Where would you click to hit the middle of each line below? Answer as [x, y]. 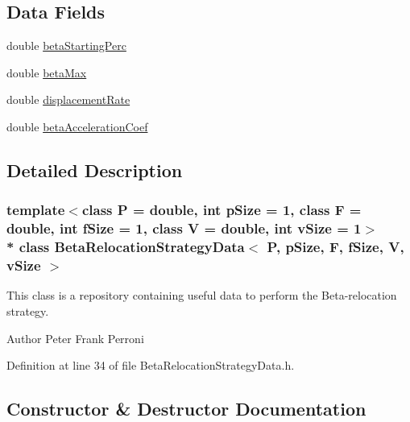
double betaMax [47, 72]
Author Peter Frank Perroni [75, 338]
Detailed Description [95, 170]
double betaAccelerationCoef [77, 126]
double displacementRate [68, 99]
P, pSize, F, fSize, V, [335, 247]
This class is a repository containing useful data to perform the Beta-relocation [202, 295]
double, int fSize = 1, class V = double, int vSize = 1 [184, 228]
